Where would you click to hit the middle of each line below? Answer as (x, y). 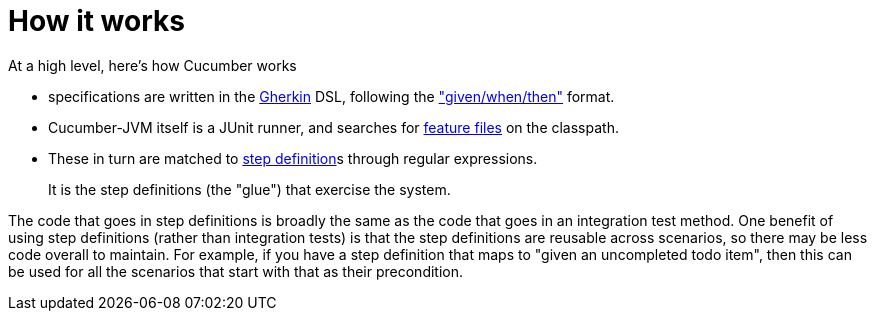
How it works (96, 21)
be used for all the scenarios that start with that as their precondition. (236, 271)
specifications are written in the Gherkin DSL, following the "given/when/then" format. (331, 96)
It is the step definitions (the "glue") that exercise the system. (249, 189)
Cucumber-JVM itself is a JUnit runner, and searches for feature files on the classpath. (333, 127)
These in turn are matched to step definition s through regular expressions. (293, 158)
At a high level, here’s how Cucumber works (152, 65)
